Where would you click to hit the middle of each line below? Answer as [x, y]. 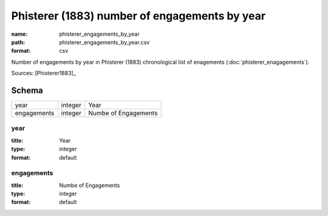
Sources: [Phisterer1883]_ [43, 73]
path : [18, 42]
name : [19, 34]
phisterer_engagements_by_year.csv [104, 42]
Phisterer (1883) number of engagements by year [138, 16]
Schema [27, 90]
